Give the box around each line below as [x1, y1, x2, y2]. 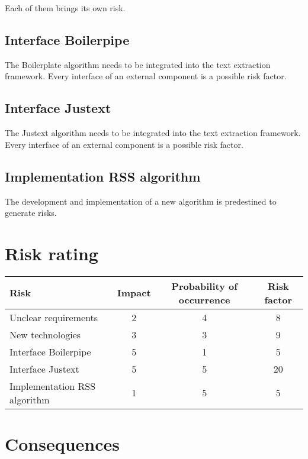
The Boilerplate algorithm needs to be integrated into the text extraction [5, 58, 271, 70]
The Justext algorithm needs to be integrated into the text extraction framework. [5, 127, 301, 139]
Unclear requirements [9, 310, 98, 324]
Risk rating [5, 241, 98, 265]
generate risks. [5, 206, 57, 219]
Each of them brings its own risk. [5, 2, 126, 14]
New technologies [9, 327, 81, 341]
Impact [117, 286, 151, 300]
